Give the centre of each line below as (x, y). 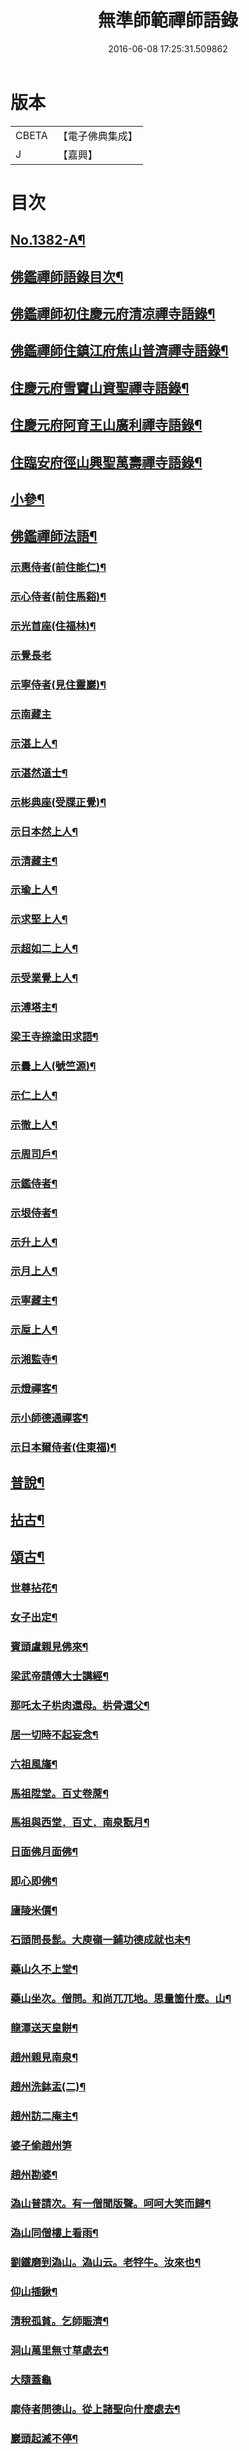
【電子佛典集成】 (97, 136)
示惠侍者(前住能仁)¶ (58, 568)
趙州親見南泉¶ (44, 2057)
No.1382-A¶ (48, 240)
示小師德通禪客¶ (49, 1418)
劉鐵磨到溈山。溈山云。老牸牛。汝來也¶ (106, 2263)
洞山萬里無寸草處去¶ (60, 2351)
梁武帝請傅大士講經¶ (60, 1676)
